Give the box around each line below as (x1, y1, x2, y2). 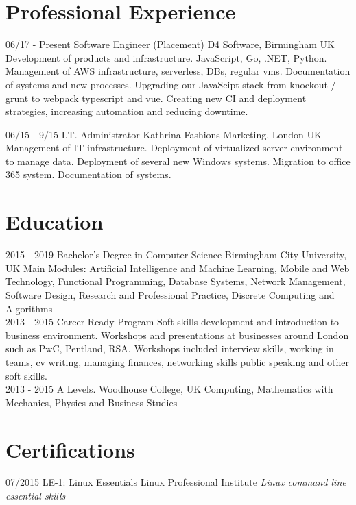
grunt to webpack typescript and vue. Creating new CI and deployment (5, 90, 307, 105)
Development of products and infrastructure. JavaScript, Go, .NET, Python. (5, 50, 327, 64)
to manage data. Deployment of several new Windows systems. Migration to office (5, 153, 351, 168)
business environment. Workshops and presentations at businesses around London (5, 328, 349, 342)
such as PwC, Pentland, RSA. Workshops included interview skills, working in (5, 341, 334, 356)
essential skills (5, 489, 66, 503)
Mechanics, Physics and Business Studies (5, 395, 178, 409)
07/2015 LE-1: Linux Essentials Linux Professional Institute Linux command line (5, 475, 346, 489)
